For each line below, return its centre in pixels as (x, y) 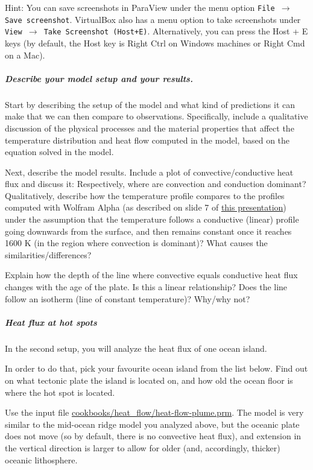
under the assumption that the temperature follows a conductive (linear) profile (152, 219)
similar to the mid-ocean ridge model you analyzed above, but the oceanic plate (152, 424)
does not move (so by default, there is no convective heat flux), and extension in (153, 436)
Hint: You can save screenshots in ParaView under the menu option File (140, 7)
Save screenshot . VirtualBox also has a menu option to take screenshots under (153, 19)
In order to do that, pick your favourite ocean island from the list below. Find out (156, 368)
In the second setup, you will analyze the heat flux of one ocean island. (136, 348)
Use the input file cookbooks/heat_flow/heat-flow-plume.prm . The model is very (154, 412)
